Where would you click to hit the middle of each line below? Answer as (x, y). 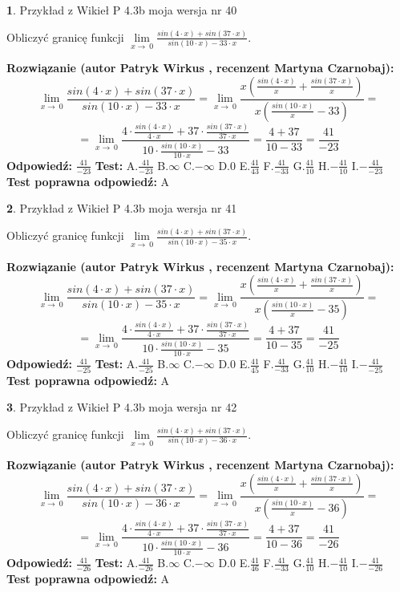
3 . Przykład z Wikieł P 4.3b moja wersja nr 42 (122, 407)
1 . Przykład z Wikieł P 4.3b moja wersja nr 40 (122, 10)
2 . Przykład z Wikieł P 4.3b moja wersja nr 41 (122, 208)
